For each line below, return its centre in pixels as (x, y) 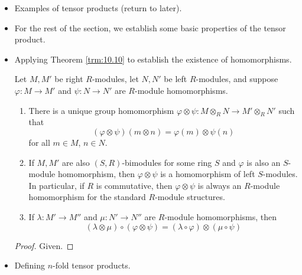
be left (176, 79)
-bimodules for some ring (167, 162)
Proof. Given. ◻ (44, 245)
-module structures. (190, 197)
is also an (264, 162)
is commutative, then (134, 185)
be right (69, 79)
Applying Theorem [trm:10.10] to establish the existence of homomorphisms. (153, 59)
